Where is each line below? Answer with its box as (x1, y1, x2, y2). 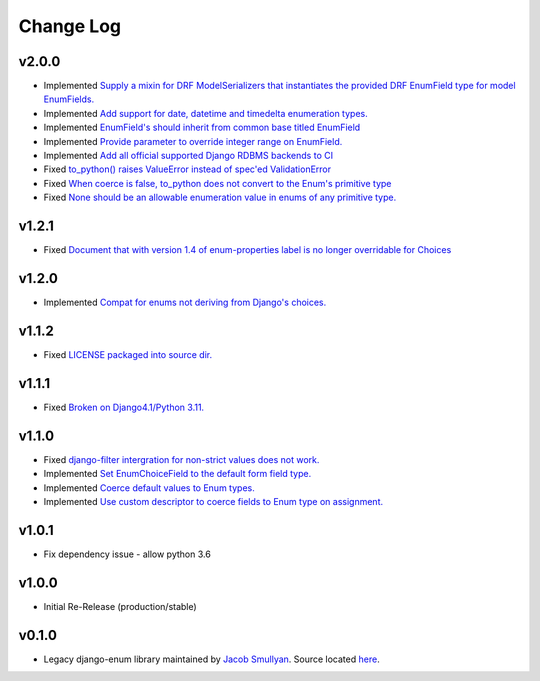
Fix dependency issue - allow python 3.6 (43, 548, 212, 560)
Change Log (18, 15, 122, 37)
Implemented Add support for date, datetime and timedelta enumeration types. (43, 107, 369, 119)
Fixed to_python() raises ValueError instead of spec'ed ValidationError (43, 163, 332, 175)
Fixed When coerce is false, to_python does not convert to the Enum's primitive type (43, 177, 392, 189)
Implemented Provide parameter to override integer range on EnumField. (43, 135, 343, 147)
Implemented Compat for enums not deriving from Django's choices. (43, 296, 327, 308)
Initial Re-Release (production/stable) (43, 600, 197, 612)
